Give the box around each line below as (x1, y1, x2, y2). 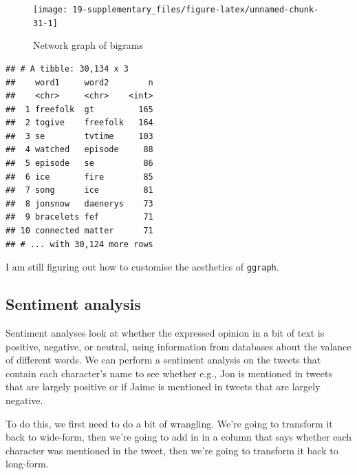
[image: (33, 5, 68, 14)
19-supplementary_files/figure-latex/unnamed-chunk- (72, 5, 319, 14)
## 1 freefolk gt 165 (6, 104, 153, 114)
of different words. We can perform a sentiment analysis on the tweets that (6, 352, 321, 367)
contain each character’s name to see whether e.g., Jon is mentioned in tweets (6, 366, 332, 380)
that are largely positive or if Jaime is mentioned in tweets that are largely (6, 379, 321, 394)
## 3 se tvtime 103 (6, 131, 153, 141)
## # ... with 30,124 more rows (6, 239, 153, 249)
